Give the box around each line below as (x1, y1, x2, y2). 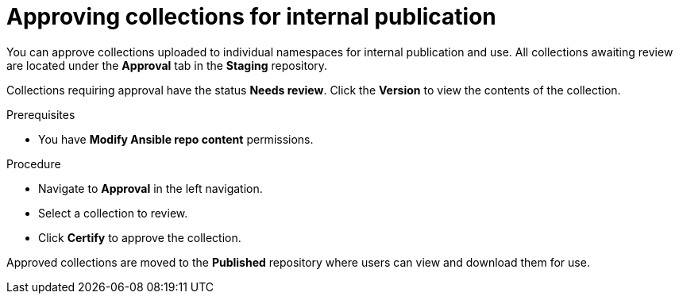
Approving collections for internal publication (6, 3, 496, 30)
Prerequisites (6, 107, 75, 121)
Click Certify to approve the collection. (38, 230, 241, 244)
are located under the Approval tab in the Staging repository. (6, 58, 328, 72)
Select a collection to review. (38, 206, 188, 220)
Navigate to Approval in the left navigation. (38, 181, 263, 195)
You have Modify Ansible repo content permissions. (38, 132, 314, 146)
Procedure (6, 156, 61, 171)
